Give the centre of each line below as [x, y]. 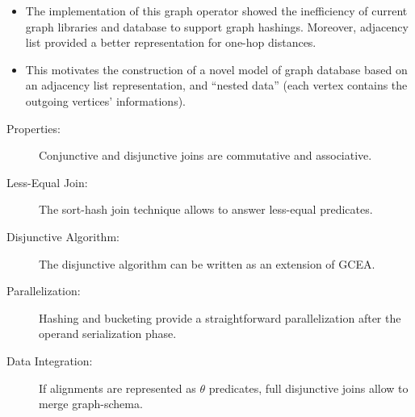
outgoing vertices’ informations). [105, 100]
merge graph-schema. [91, 404]
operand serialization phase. [108, 334]
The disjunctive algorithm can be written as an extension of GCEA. [207, 263]
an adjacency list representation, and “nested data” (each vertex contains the [216, 85]
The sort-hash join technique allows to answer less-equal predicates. [206, 209]
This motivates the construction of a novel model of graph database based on [216, 69]
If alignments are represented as [117, 388]
